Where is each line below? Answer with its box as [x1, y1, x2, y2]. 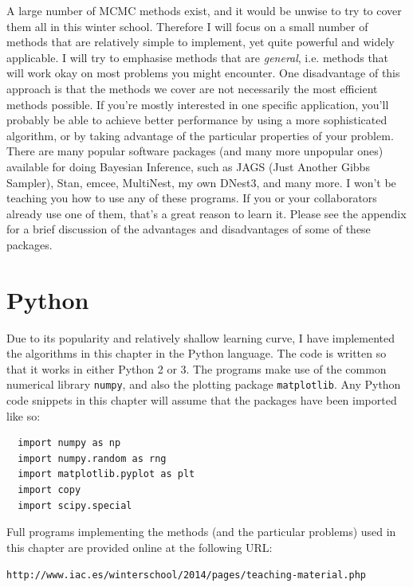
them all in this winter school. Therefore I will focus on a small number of [6, 18, 368, 34]
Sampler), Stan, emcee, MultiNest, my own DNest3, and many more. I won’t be [6, 174, 396, 190]
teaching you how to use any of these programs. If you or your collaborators [6, 190, 377, 206]
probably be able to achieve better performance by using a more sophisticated [6, 112, 387, 128]
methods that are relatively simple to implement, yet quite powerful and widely [6, 33, 395, 50]
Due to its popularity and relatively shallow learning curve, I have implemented [6, 329, 395, 346]
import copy [18, 484, 81, 496]
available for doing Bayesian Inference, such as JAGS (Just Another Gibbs [6, 158, 370, 174]
